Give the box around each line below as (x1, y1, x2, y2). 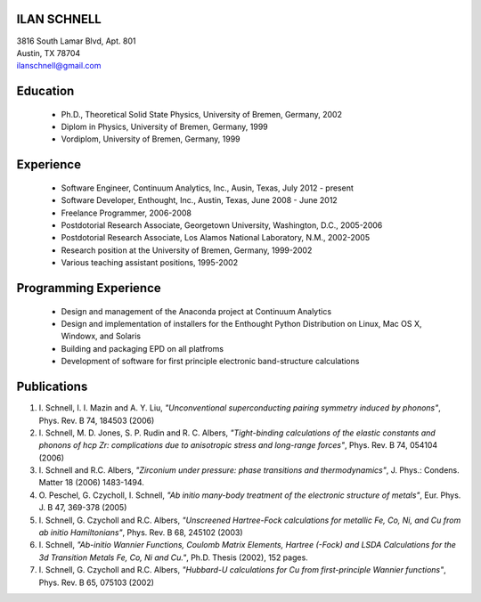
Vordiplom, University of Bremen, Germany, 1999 (61, 134, 240, 144)
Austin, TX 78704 (16, 47, 81, 58)
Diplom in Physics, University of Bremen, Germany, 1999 (61, 121, 269, 133)
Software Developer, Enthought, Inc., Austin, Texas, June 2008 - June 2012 (61, 195, 338, 206)
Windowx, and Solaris (61, 330, 142, 342)
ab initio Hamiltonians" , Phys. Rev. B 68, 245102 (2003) (38, 527, 244, 538)
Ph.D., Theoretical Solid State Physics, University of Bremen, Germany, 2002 (61, 109, 343, 119)
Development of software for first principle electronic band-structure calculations (61, 356, 360, 367)
